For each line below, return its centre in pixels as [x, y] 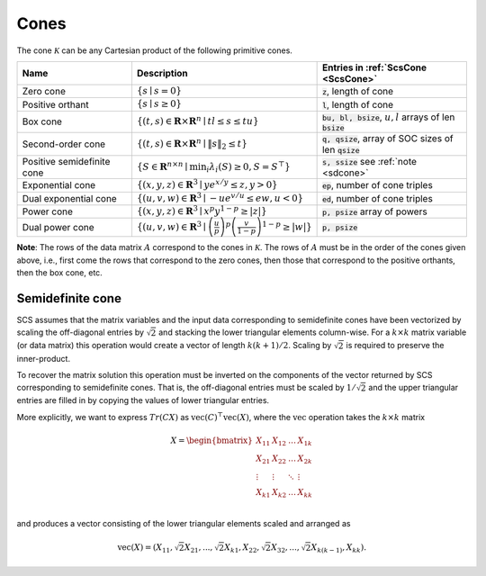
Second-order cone [64, 144]
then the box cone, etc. [59, 273]
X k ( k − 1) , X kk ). [339, 549]
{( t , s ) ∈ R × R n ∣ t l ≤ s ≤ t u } [198, 121]
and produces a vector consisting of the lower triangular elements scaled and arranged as [184, 524]
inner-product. [44, 358]
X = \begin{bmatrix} [212, 441]
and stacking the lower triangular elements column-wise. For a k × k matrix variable [313, 332]
